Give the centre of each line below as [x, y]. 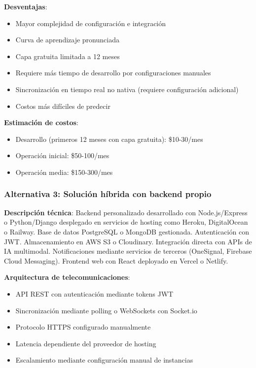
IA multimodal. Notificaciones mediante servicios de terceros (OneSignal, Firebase [128, 251]
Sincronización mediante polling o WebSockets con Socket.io [106, 310]
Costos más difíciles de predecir [63, 106]
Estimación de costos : [41, 122]
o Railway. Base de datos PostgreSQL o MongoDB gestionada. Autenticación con [127, 231]
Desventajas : [26, 6]
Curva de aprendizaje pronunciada [67, 40]
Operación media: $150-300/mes [64, 172]
